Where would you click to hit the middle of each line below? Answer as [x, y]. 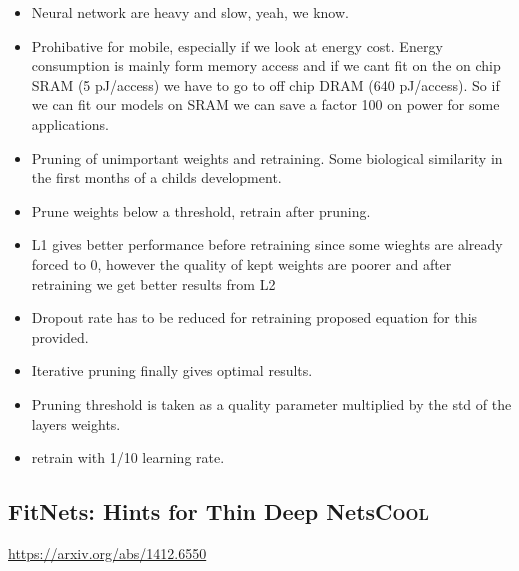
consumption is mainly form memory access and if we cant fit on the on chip [266, 65]
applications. [70, 123]
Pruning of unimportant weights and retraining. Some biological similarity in [267, 157]
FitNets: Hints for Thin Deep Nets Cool [218, 511]
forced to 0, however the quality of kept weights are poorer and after [241, 263]
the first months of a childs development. [156, 177]
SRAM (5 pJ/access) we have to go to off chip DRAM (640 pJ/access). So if [265, 84]
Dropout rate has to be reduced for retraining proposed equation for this [254, 317]
